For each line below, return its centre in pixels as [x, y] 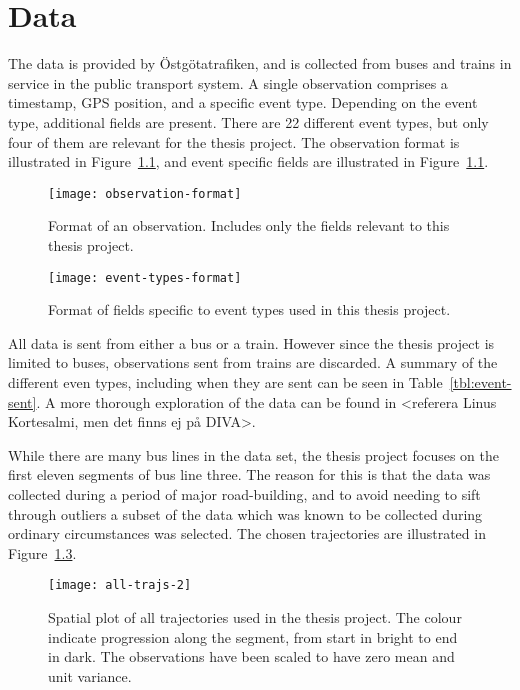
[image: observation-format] [145, 193]
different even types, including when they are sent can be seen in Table [225, 381]
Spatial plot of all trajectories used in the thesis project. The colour [255, 616]
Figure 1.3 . [42, 552]
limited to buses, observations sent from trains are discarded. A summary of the [253, 362]
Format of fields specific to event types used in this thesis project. [249, 309]
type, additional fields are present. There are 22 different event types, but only [248, 121]
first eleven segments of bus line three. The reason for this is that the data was [249, 474]
